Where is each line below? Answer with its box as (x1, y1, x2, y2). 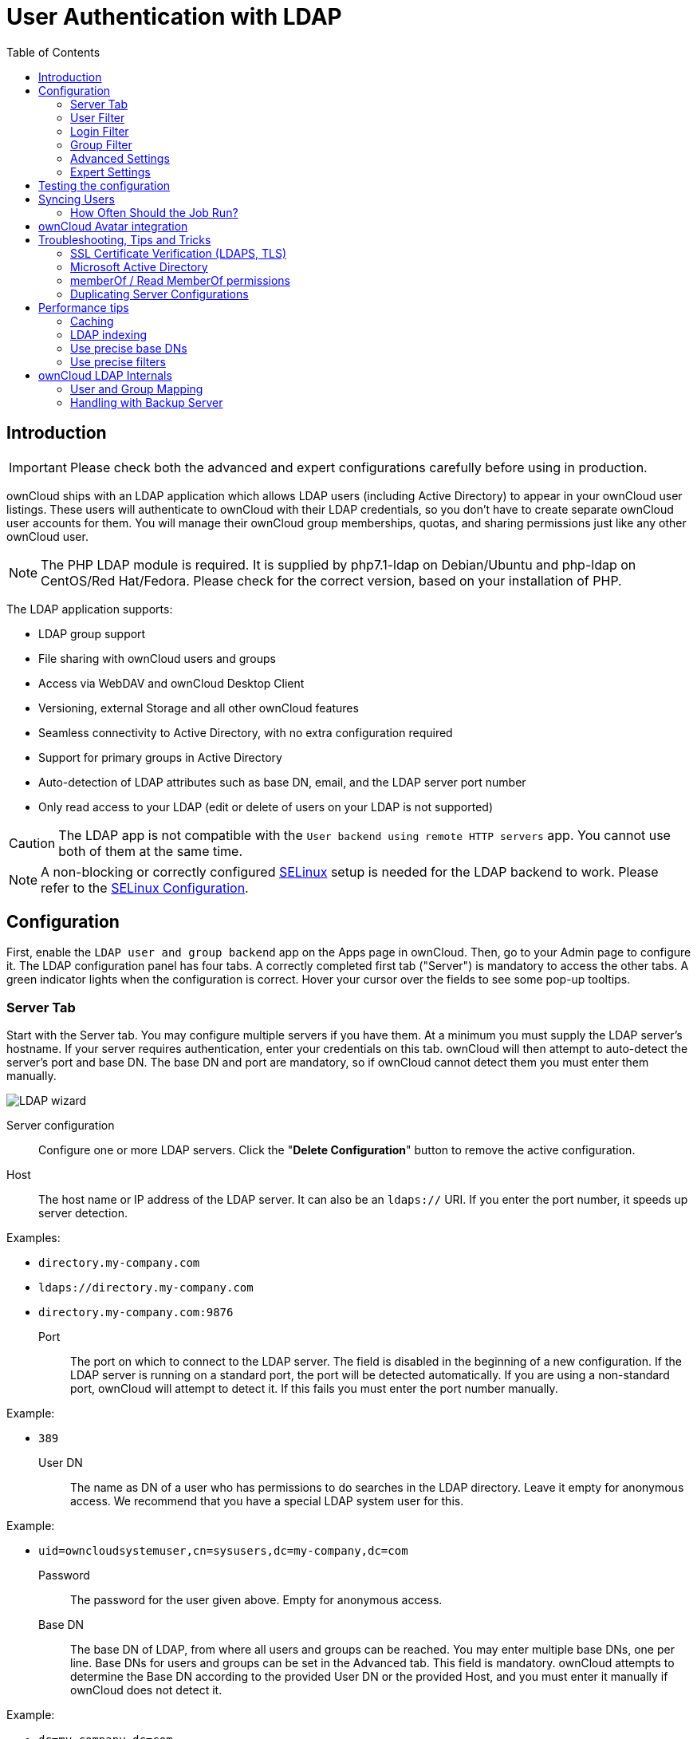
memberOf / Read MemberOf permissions (70, 273, 290, 287)
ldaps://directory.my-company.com (38, 1281, 254, 1295)
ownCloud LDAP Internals (38, 368, 172, 382)
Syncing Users (38, 191, 115, 206)
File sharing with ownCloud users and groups (38, 651, 276, 665)
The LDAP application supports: (6, 601, 173, 616)
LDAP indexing (70, 327, 148, 341)
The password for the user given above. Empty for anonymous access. (70, 1593, 443, 1607)
